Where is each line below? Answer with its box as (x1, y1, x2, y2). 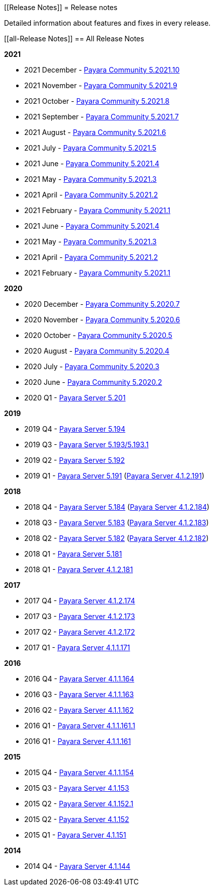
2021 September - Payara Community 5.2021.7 (24, 112, 179, 121)
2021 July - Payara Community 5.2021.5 (24, 144, 157, 152)
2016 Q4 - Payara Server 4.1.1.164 (24, 674, 134, 683)
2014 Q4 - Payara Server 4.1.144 (24, 862, 130, 870)
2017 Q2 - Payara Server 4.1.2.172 (24, 628, 135, 636)
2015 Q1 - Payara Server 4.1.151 (24, 831, 126, 839)
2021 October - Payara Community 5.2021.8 (24, 97, 170, 105)
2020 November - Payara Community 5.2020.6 (24, 315, 180, 324)
